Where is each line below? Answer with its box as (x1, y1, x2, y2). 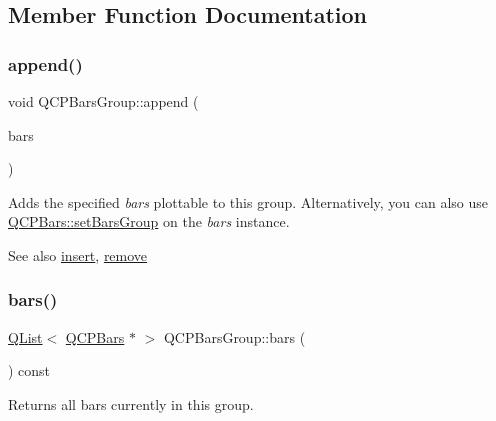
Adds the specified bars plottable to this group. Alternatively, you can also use (8, 191, 489, 212)
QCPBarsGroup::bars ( (163, 326, 306, 347)
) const (8, 360, 51, 381)
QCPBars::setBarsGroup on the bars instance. (8, 211, 290, 232)
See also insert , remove (8, 244, 148, 265)
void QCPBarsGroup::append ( (8, 91, 199, 111)
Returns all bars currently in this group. (8, 393, 254, 414)
